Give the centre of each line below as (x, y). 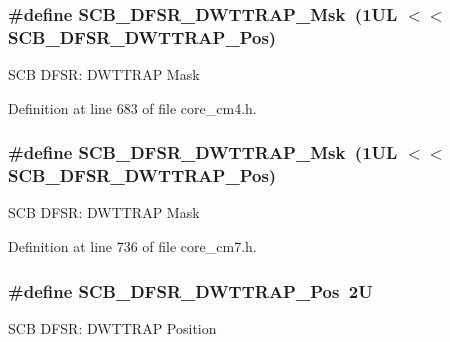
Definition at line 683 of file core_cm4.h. (132, 107)
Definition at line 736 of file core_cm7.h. (132, 246)
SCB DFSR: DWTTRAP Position (112, 327)
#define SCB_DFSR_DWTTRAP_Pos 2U (190, 290)
